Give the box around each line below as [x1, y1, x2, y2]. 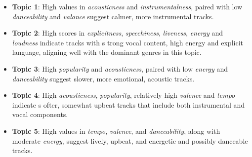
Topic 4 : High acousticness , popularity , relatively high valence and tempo [12, 90, 235, 100]
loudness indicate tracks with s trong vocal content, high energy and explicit [12, 37, 243, 47]
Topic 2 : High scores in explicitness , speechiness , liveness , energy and [12, 28, 223, 38]
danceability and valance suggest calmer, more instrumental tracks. [12, 11, 214, 21]
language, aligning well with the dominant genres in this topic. [12, 47, 202, 57]
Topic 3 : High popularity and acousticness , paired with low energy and [12, 63, 228, 74]
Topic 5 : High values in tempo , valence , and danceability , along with [12, 125, 220, 136]
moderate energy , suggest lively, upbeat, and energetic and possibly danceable [12, 135, 248, 146]
